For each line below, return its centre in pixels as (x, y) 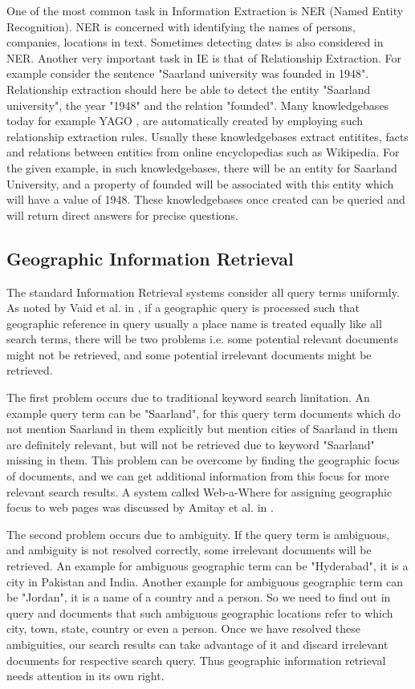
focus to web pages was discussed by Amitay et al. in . (140, 507)
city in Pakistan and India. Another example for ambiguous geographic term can (205, 581)
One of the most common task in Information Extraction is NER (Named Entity (205, 10)
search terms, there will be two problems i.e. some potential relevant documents (203, 339)
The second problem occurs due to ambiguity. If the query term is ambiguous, (198, 534)
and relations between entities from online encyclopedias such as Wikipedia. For (203, 152)
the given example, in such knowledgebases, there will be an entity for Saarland (202, 167)
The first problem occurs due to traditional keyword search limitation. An (188, 397)
